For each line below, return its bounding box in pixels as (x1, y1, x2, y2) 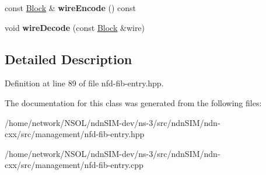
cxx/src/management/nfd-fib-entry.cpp (5, 159, 143, 171)
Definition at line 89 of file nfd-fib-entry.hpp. (5, 77, 164, 89)
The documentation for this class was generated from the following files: (5, 96, 262, 108)
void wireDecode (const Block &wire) (5, 21, 145, 33)
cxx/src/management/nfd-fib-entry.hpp (5, 128, 145, 140)
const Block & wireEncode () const (5, 2, 136, 13)
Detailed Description (5, 50, 132, 68)
